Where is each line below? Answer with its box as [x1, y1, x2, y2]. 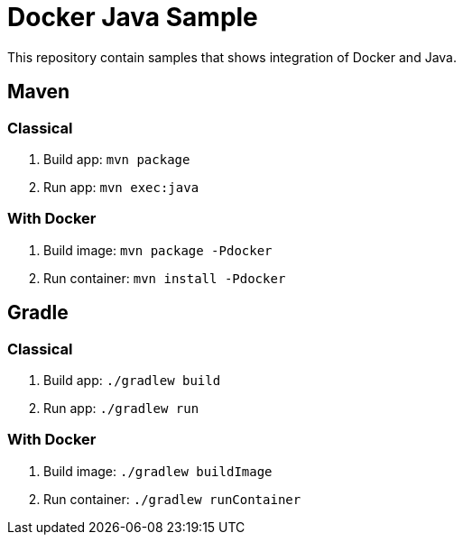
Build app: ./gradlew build [43, 372, 221, 388]
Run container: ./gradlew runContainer [43, 491, 301, 507]
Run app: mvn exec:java [43, 179, 199, 195]
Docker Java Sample [7, 2, 258, 32]
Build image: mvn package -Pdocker [43, 242, 273, 258]
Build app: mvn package [43, 151, 190, 167]
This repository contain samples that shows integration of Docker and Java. [7, 49, 457, 65]
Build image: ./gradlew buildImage [43, 463, 273, 479]
